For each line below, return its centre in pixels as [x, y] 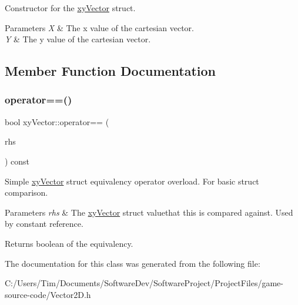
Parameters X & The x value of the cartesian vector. [99, 27]
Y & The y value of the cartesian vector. [78, 39]
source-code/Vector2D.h [48, 294]
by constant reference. [44, 224]
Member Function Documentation [111, 71]
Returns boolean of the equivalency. [69, 243]
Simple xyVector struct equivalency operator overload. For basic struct [132, 181]
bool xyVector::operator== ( [57, 121]
